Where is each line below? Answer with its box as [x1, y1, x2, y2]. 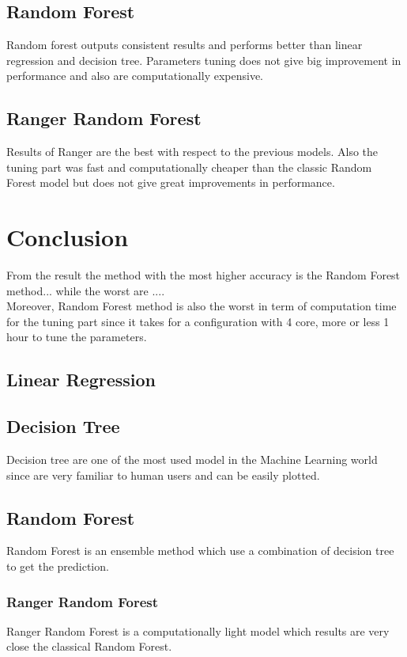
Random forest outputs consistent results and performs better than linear [6, 36, 363, 53]
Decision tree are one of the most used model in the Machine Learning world [6, 451, 378, 468]
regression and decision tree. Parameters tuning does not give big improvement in [6, 51, 401, 68]
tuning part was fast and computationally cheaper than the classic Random [6, 158, 372, 175]
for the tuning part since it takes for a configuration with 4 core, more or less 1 [6, 313, 390, 329]
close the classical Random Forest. [6, 638, 172, 655]
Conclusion [6, 221, 129, 253]
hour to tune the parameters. [6, 328, 147, 345]
